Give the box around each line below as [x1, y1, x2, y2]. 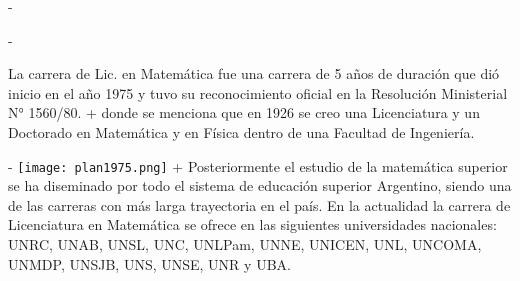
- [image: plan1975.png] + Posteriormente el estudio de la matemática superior [8, 155, 508, 176]
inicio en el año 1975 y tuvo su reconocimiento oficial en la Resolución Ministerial [8, 82, 508, 103]
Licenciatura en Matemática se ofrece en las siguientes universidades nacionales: [8, 214, 497, 235]
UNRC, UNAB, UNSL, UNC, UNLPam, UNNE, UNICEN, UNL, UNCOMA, [8, 234, 482, 254]
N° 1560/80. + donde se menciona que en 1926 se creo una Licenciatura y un [8, 102, 480, 123]
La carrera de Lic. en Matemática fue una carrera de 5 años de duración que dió [8, 63, 500, 84]
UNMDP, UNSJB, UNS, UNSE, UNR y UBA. [8, 253, 291, 274]
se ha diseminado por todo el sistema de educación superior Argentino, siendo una [8, 175, 512, 196]
